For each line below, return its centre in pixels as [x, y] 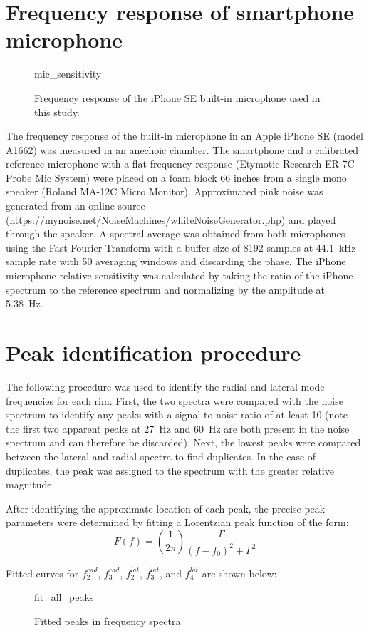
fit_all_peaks [64, 597]
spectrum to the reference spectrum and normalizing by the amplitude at [165, 289]
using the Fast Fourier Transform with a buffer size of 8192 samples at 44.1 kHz [181, 247]
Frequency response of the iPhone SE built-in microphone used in [177, 97]
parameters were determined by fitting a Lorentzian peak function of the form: [177, 522]
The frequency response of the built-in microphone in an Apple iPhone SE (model [184, 136]
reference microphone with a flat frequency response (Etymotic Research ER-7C [180, 164]
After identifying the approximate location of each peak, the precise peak [166, 508]
